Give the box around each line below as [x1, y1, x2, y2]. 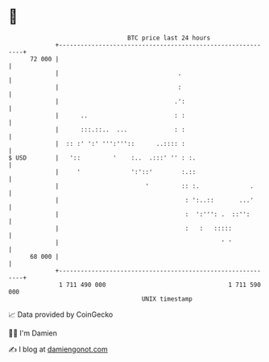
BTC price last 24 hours [127, 34, 211, 42]
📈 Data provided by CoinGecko [8, 310, 114, 319]
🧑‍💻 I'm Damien [8, 328, 58, 338]
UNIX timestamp [141, 294, 193, 303]
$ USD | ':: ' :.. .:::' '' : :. [8, 153, 197, 162]
